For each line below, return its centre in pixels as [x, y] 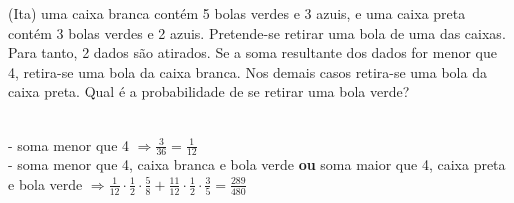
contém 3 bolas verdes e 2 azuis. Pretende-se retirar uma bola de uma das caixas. [257, 32]
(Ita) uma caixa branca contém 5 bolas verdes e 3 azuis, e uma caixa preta [237, 13]
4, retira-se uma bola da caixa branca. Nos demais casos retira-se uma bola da [247, 71]
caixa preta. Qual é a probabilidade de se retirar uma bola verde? [209, 91]
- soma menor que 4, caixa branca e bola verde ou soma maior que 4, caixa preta [257, 164]
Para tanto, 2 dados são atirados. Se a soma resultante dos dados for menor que [252, 52]
